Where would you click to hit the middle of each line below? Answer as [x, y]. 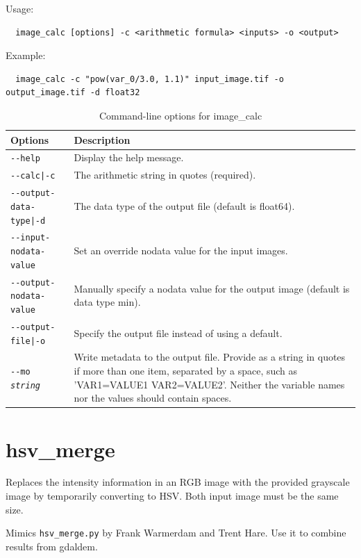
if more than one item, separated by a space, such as [186, 371]
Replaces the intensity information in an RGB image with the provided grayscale [178, 482]
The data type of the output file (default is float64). [184, 205]
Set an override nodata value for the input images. [181, 251]
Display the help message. [129, 157]
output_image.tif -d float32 [73, 93]
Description [102, 139]
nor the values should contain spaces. [153, 398]
